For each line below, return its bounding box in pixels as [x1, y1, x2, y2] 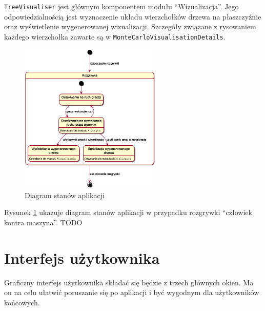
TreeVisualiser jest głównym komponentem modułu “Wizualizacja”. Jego [4, 1, 239, 11]
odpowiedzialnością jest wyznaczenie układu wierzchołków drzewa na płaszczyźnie [4, 11, 261, 22]
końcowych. [4, 297, 40, 307]
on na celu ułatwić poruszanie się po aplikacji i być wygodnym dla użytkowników [4, 287, 259, 298]
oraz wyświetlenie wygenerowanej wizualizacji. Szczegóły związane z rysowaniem [4, 21, 256, 32]
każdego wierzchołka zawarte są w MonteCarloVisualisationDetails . [4, 31, 226, 42]
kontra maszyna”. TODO [4, 217, 83, 227]
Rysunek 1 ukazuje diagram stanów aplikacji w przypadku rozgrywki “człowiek [4, 207, 252, 218]
